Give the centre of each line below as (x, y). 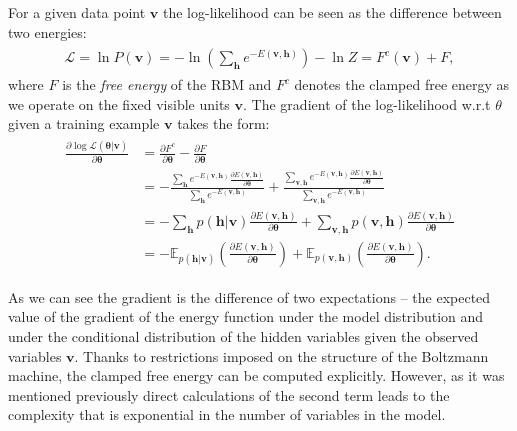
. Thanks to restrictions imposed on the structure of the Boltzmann (281, 355)
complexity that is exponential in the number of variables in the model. (227, 414)
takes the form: (223, 123)
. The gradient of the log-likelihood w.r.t (367, 103)
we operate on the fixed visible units (119, 103)
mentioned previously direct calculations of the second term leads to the (229, 394)
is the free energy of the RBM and (167, 84)
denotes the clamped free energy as (402, 84)
